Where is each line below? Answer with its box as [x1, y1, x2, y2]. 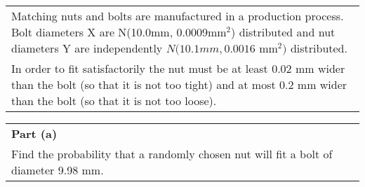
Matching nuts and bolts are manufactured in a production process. [11, 8, 344, 24]
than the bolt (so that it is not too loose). [11, 92, 217, 109]
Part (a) [11, 125, 58, 141]
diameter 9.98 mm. [11, 162, 104, 178]
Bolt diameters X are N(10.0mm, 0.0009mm [11, 24, 227, 40]
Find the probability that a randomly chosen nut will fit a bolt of [11, 146, 333, 162]
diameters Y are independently [11, 40, 163, 56]
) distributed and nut [231, 24, 336, 40]
